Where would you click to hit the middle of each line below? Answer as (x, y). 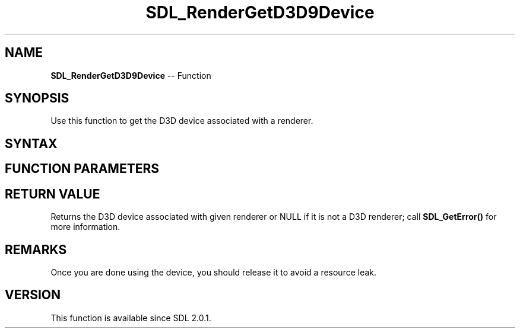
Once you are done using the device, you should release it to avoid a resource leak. (214, 272)
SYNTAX (31, 143)
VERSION (33, 295)
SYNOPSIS (37, 98)
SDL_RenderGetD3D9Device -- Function (131, 75)
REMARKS (36, 249)
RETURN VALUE (53, 194)
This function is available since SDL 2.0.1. (131, 318)
